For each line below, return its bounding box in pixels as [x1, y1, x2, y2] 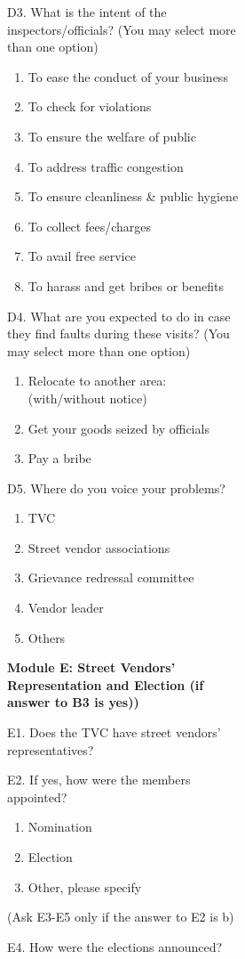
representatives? [7, 740, 94, 759]
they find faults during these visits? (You [7, 324, 230, 343]
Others [28, 628, 66, 646]
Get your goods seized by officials [28, 419, 209, 437]
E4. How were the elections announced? [7, 937, 223, 955]
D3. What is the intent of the [7, 3, 167, 20]
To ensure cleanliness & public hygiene [28, 187, 239, 206]
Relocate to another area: [28, 371, 167, 390]
